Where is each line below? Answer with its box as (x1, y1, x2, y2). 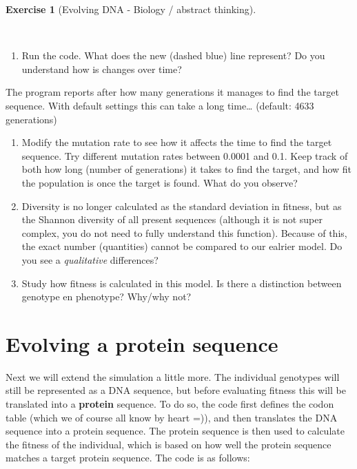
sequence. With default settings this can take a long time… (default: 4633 (6, 98, 314, 112)
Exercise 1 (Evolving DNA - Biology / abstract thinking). (6, 2, 256, 16)
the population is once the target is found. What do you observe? (21, 175, 298, 189)
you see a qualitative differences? (21, 252, 159, 267)
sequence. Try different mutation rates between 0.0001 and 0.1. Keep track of (21, 148, 348, 163)
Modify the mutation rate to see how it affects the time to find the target (21, 135, 332, 149)
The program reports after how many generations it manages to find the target (6, 85, 339, 99)
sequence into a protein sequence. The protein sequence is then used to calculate (6, 424, 345, 438)
